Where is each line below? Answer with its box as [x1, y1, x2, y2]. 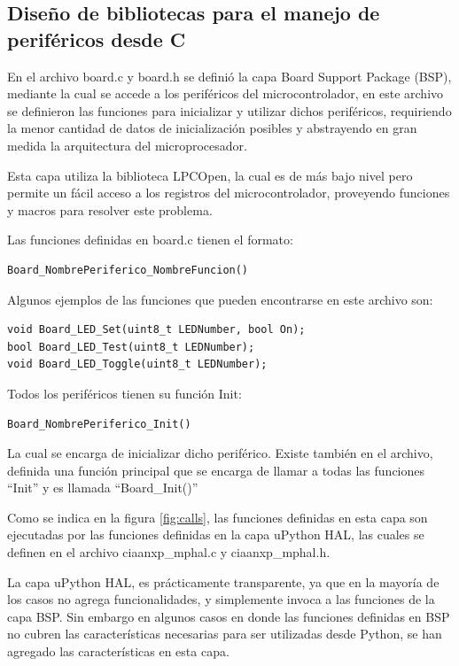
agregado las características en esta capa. [7, 642, 229, 661]
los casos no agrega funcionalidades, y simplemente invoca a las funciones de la [7, 590, 435, 608]
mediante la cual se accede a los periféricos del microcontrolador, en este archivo [7, 84, 444, 103]
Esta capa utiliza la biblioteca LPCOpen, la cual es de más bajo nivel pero [7, 166, 413, 184]
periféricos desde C [7, 25, 186, 52]
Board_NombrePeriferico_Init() [7, 417, 191, 430]
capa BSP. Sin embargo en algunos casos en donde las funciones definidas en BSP [7, 607, 450, 625]
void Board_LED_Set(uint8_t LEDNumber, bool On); [7, 323, 306, 337]
